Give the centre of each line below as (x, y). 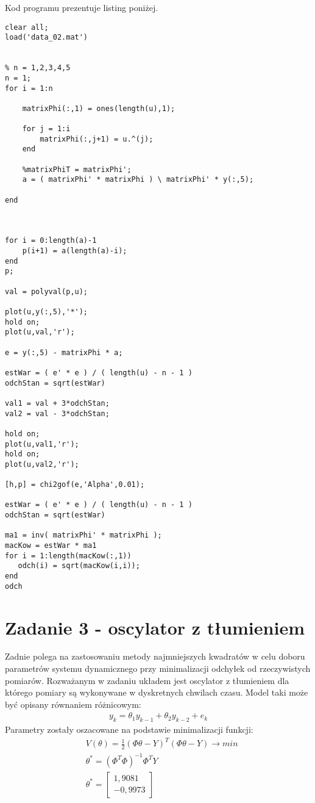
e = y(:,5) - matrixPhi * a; (64, 352)
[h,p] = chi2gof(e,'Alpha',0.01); (75, 485)
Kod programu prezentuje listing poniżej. (82, 7)
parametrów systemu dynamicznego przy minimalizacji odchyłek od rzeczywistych (158, 668)
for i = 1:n (29, 88)
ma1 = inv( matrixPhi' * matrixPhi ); (83, 535)
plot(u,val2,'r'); (42, 464)
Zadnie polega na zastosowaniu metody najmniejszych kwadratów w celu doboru (155, 656)
